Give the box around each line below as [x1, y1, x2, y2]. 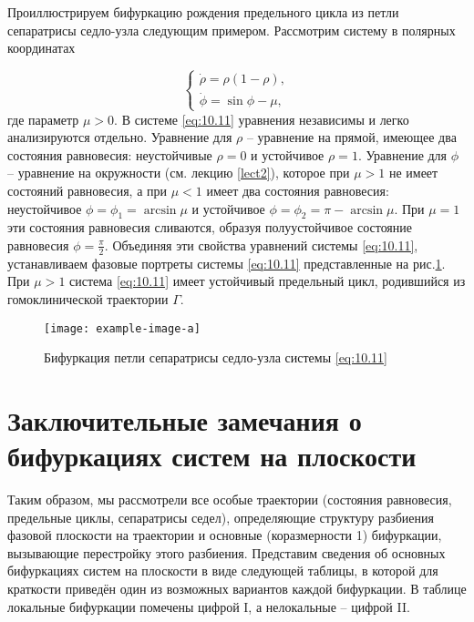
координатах [7, 38, 76, 57]
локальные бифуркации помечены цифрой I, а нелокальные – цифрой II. [7, 597, 410, 616]
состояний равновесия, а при [7, 180, 167, 199]
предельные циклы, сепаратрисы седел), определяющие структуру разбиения [7, 507, 434, 526]
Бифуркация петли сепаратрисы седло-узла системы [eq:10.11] [44, 348, 387, 367]
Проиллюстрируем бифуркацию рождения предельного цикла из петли [7, 3, 399, 21]
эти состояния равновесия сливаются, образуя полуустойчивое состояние [7, 218, 413, 237]
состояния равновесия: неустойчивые [7, 145, 212, 164]
